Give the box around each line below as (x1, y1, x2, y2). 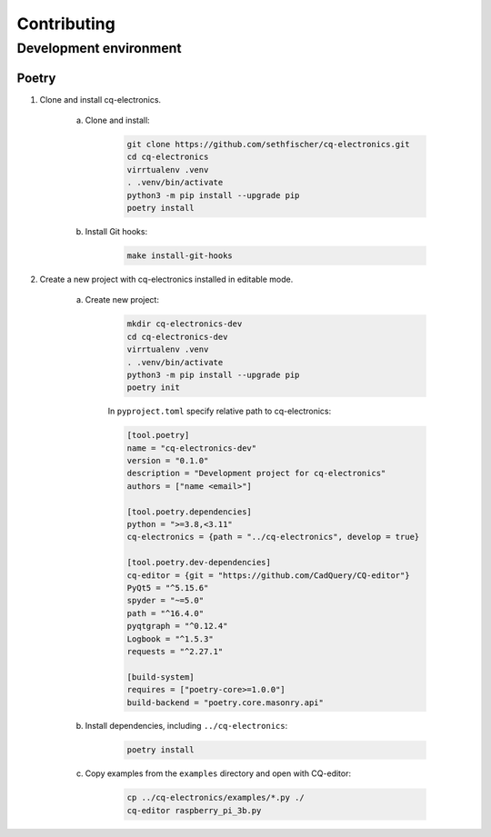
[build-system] (126, 672, 195, 682)
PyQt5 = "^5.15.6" (126, 583, 209, 593)
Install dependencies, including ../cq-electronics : (85, 721, 288, 732)
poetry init (126, 383, 181, 393)
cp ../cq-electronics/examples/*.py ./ (126, 792, 305, 803)
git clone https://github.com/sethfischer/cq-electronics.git (126, 139, 410, 150)
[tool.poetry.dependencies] (126, 506, 252, 517)
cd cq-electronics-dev (126, 332, 228, 342)
